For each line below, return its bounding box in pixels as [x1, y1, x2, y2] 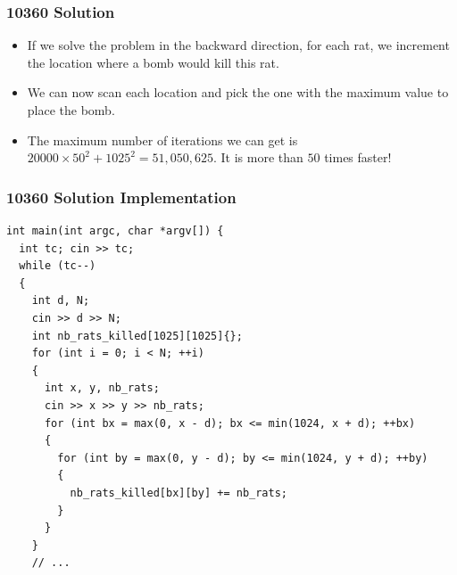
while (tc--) [19, 259, 96, 273]
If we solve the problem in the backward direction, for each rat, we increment [27, 36, 450, 54]
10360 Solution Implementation [6, 185, 237, 208]
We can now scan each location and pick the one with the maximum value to [27, 83, 449, 102]
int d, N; [31, 294, 90, 308]
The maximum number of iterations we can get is [27, 130, 298, 149]
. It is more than [212, 148, 303, 167]
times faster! [324, 148, 392, 167]
